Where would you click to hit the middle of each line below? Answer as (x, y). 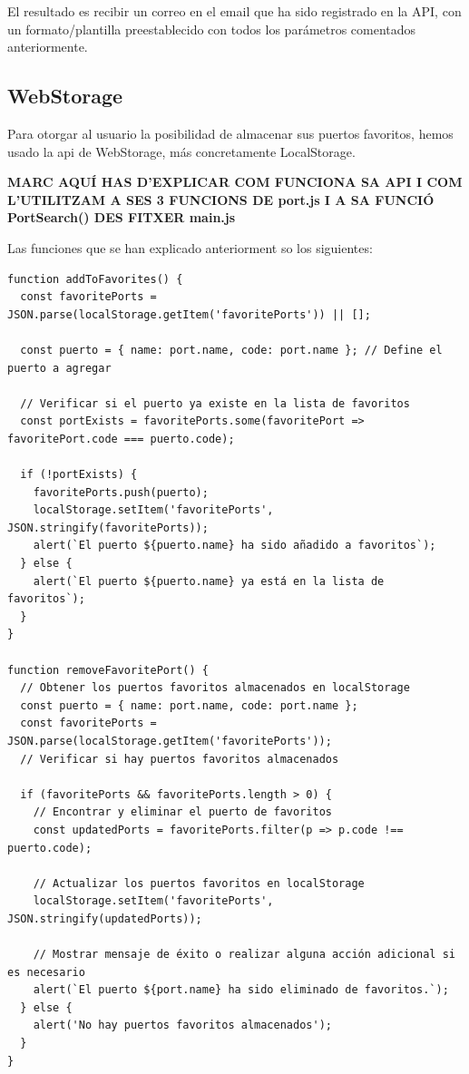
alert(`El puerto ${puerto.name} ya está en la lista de (209, 581)
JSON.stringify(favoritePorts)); (108, 527)
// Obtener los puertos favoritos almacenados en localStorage (215, 688)
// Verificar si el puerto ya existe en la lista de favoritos (215, 403)
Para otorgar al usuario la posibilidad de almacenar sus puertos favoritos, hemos (230, 133)
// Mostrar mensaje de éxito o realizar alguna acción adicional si (244, 955)
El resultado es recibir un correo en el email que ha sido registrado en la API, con (234, 11)
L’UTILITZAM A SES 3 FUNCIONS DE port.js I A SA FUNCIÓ (221, 199)
